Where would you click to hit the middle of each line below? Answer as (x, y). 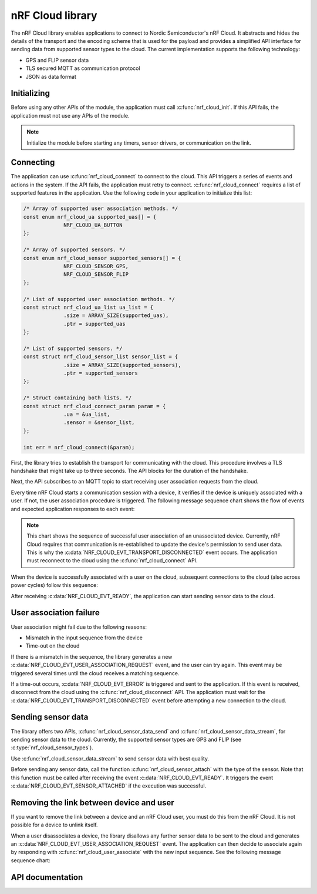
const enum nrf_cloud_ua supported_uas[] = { (90, 217)
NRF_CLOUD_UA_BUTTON (93, 225)
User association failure (55, 613)
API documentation (47, 877)
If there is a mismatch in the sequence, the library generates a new (92, 656)
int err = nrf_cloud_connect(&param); (79, 447)
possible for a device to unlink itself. (54, 825)
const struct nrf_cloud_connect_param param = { (95, 406)
